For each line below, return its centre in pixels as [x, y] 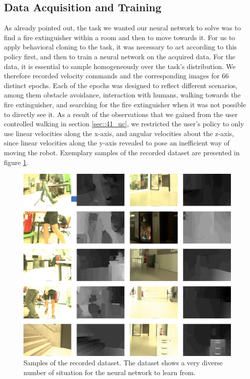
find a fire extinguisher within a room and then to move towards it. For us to [120, 37]
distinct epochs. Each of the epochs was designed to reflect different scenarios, [121, 85]
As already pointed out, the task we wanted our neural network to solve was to [123, 28]
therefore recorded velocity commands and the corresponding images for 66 [116, 76]
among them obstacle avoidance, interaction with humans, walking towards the [122, 95]
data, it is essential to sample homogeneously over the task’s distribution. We [120, 66]
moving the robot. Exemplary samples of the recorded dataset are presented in [122, 152]
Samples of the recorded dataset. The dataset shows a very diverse [123, 363]
